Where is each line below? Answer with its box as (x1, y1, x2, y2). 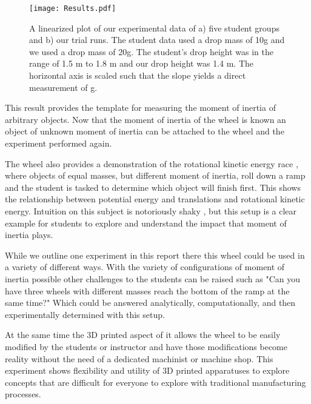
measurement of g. (29, 81, 98, 93)
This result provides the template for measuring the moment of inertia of (5, 101, 276, 114)
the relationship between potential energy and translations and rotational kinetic (5, 193, 305, 205)
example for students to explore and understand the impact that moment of (5, 216, 287, 229)
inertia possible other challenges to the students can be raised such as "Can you (5, 272, 300, 285)
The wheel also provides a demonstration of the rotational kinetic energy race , (5, 157, 298, 170)
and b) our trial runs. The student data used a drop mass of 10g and (29, 33, 285, 46)
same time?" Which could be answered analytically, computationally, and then (5, 296, 296, 309)
